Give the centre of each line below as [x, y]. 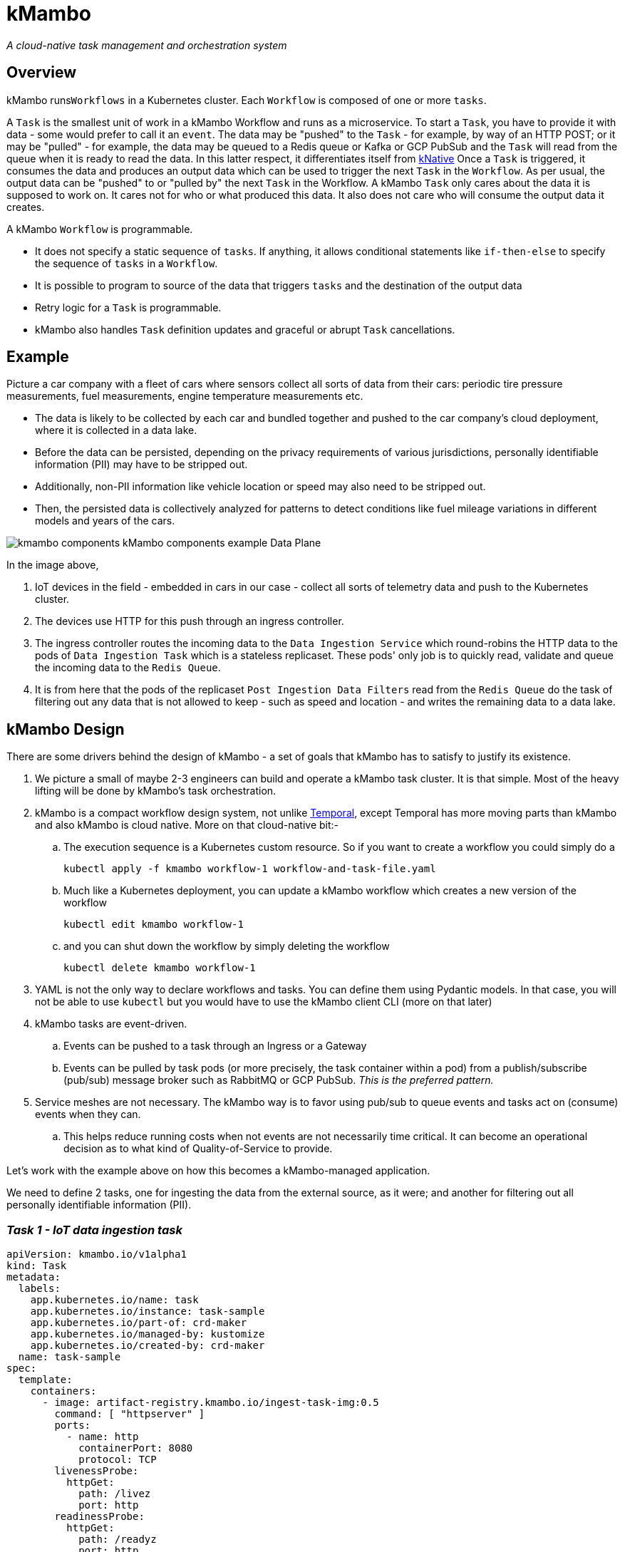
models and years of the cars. [105, 521]
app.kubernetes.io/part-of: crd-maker [139, 1323]
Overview [42, 73]
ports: [73, 1426]
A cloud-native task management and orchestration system [147, 45]
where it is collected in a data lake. [116, 430]
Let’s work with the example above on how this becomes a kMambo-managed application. [218, 1171]
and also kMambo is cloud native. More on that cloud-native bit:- [187, 825]
